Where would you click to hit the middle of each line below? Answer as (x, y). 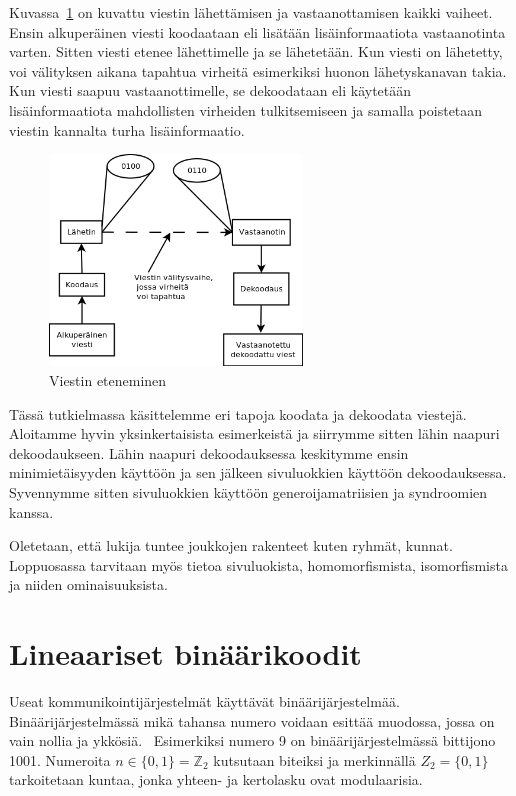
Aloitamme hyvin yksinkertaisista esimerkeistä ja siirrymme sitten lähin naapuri (254, 433)
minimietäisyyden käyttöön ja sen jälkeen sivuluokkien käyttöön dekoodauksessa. (258, 472)
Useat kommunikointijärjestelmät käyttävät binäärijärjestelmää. (204, 701)
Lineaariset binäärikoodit (185, 653)
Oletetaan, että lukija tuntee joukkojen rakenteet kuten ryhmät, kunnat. (231, 545)
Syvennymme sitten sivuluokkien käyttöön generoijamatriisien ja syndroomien (248, 492)
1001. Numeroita (60, 759)
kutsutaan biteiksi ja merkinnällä (314, 759)
